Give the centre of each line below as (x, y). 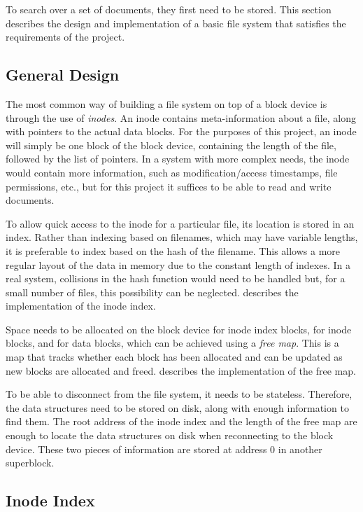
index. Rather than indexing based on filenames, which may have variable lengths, (182, 237)
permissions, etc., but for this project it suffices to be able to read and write (169, 186)
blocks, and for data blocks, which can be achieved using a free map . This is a (172, 343)
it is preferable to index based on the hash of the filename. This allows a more (173, 250)
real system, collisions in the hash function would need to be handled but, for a (176, 278)
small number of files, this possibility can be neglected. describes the (152, 292)
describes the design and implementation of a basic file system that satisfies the (176, 23)
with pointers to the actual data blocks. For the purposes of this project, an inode (181, 131)
